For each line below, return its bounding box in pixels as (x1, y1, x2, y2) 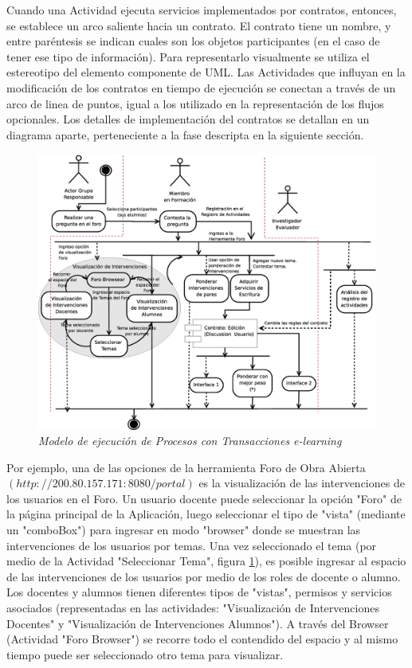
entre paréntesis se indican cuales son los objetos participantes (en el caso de (6, 33, 380, 49)
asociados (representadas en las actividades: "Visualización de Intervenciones (6, 600, 379, 616)
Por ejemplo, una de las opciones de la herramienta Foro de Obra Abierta (6, 459, 366, 475)
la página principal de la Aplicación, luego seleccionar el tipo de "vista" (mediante (6, 506, 406, 522)
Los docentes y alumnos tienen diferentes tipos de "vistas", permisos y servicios (6, 584, 392, 600)
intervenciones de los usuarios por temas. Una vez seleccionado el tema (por (6, 537, 377, 553)
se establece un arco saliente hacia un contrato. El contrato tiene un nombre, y (6, 17, 391, 33)
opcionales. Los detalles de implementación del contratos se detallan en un (6, 111, 370, 127)
